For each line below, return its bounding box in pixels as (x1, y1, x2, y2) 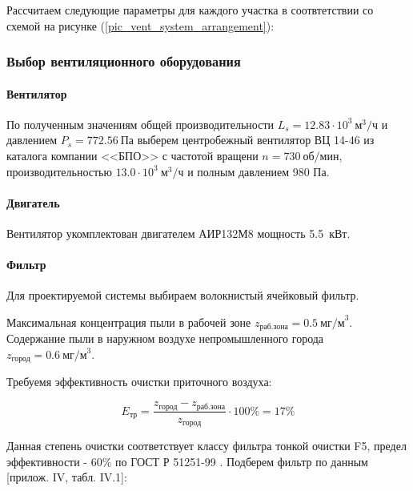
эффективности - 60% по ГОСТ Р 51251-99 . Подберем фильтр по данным (6, 453, 368, 469)
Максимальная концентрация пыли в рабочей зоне (6, 313, 251, 330)
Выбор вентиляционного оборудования (6, 51, 241, 71)
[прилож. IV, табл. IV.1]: (6, 469, 127, 485)
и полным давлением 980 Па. (187, 163, 330, 179)
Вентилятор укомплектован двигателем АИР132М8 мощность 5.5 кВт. (6, 225, 351, 241)
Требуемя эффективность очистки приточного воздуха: (6, 373, 272, 390)
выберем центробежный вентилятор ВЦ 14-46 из (137, 131, 375, 148)
